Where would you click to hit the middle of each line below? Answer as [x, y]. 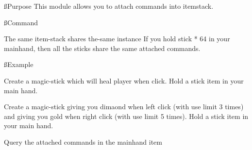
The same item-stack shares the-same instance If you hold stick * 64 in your [117, 39]
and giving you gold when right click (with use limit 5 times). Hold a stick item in [126, 116]
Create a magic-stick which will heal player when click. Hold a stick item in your [124, 80]
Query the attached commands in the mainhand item [83, 142]
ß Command [21, 22]
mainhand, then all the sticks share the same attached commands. [102, 48]
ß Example [19, 64]
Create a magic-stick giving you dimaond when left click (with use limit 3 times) [124, 107]
